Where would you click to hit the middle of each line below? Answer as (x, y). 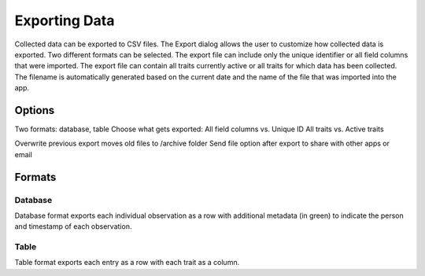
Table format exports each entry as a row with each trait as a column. (127, 263)
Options (35, 110)
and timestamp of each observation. (73, 226)
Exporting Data (65, 20)
